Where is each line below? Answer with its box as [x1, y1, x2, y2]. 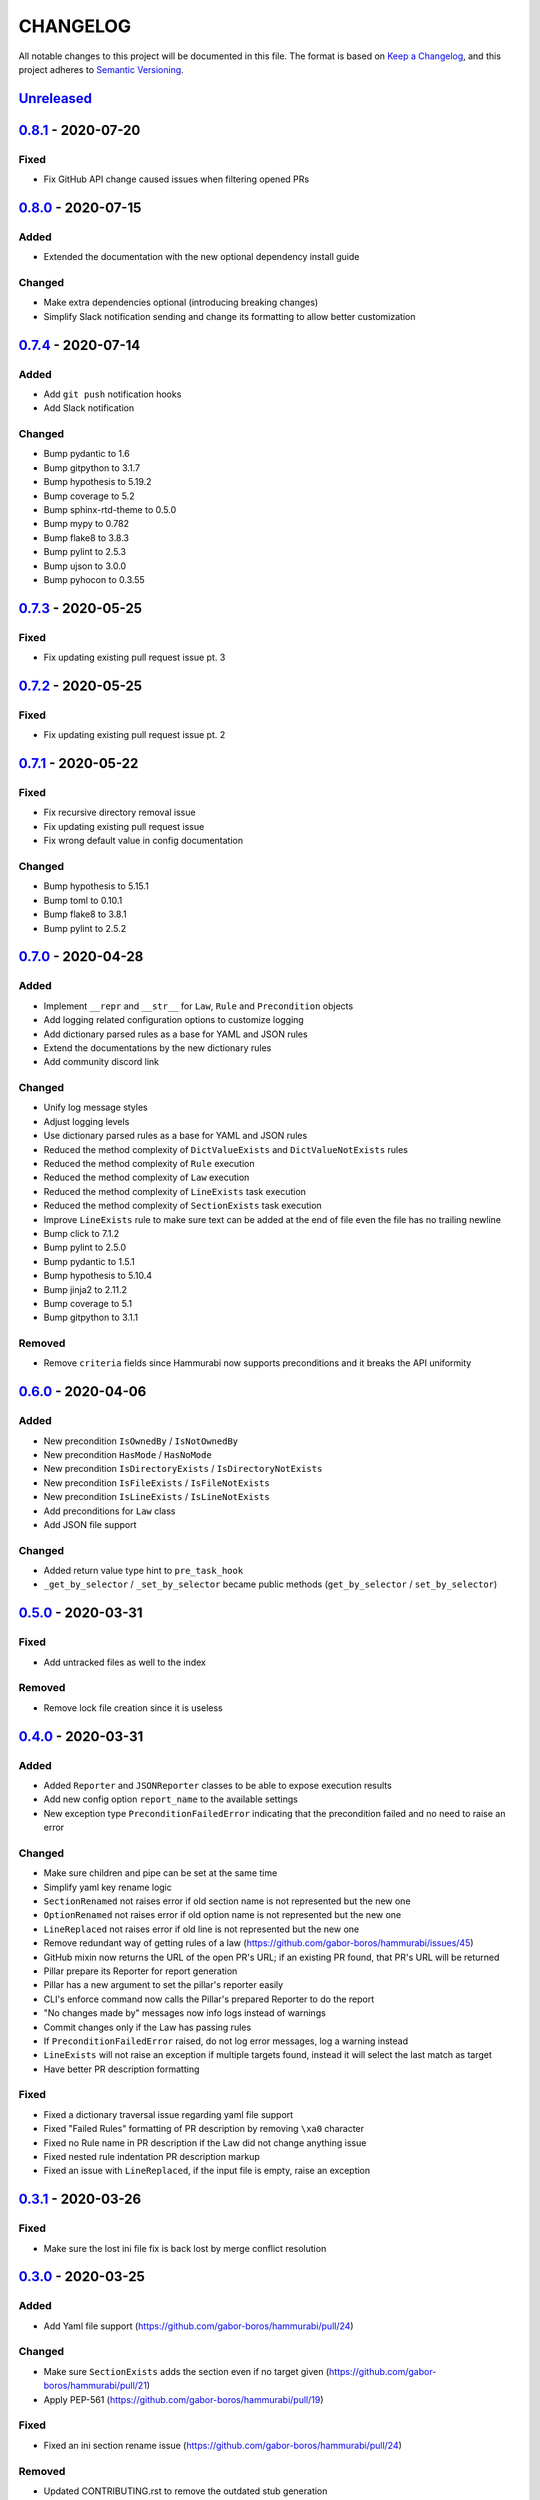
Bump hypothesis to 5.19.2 [43, 476, 152, 488]
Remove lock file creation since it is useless [43, 1701, 224, 1714]
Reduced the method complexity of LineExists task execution [43, 1185, 307, 1197]
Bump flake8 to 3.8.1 [43, 908, 127, 920]
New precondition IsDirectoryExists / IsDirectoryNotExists [43, 1463, 323, 1475]
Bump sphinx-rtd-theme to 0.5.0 [43, 504, 177, 516]
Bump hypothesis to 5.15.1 [43, 880, 149, 892]
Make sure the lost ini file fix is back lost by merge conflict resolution [43, 2242, 327, 2254]
